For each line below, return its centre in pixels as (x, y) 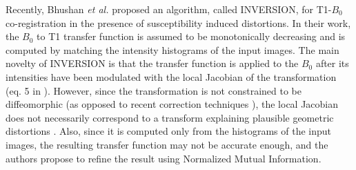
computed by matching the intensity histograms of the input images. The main (172, 49)
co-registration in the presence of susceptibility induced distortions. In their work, (178, 22)
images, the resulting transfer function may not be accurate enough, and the (167, 144)
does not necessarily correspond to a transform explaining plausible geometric (170, 117)
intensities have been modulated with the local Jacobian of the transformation (171, 76)
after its (332, 63)
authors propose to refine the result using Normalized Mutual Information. (164, 158)
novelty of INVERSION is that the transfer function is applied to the (152, 63)
